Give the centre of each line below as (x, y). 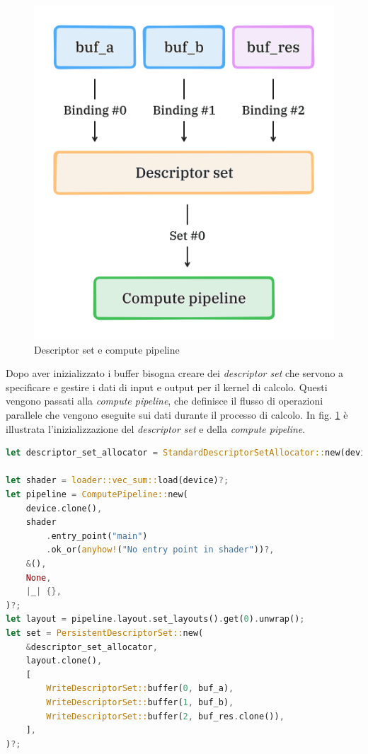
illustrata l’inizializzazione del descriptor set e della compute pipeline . (156, 428)
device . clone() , (64, 508)
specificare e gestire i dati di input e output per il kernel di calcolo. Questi (167, 387)
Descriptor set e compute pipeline (107, 349)
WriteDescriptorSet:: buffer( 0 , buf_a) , (140, 689)
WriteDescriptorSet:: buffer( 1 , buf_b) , (140, 702)
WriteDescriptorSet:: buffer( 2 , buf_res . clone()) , (165, 716)
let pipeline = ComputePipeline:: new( (97, 495)
